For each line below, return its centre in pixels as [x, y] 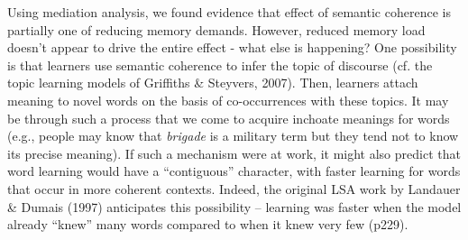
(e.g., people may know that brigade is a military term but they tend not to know [233, 136]
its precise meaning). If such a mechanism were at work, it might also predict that [234, 153]
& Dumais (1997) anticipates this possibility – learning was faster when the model [234, 206]
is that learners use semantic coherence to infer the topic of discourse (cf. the [220, 65]
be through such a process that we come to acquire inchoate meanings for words [229, 118]
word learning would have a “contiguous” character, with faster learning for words [234, 171]
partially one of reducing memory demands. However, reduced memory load [216, 29]
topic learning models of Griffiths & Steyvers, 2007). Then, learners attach [213, 83]
